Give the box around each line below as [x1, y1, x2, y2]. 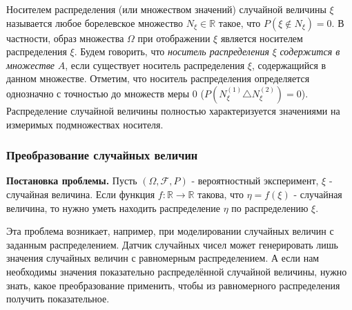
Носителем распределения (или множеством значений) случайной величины [6, 2, 326, 16]
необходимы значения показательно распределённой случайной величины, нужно [6, 264, 347, 278]
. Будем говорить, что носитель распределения [74, 44, 269, 59]
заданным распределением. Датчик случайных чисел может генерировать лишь [6, 237, 338, 251]
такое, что [218, 15, 261, 30]
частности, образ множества [6, 30, 124, 45]
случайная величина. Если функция [6, 186, 155, 201]
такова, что [197, 186, 244, 201]
